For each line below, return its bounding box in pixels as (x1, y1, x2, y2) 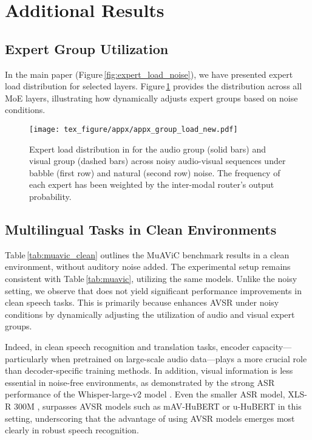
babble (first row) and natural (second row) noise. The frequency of (29, 166, 280, 179)
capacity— (252, 340, 292, 352)
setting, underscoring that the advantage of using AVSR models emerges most (5, 411, 295, 424)
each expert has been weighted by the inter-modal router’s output (29, 178, 274, 191)
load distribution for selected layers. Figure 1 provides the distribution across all (5, 80, 302, 92)
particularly (5, 352, 49, 365)
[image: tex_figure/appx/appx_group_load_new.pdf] (29, 125, 238, 134)
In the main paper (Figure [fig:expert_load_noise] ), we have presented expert (5, 67, 293, 80)
